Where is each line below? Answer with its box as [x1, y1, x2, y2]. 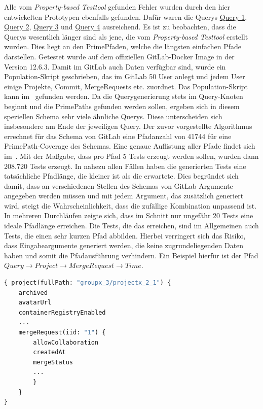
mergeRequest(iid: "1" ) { [18, 329, 106, 336]
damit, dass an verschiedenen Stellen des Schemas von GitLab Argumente [4, 180, 233, 191]
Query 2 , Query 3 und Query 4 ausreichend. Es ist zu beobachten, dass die [4, 21, 236, 32]
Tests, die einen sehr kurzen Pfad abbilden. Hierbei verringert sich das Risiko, [4, 230, 246, 241]
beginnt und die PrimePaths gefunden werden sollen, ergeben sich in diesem [4, 100, 240, 111]
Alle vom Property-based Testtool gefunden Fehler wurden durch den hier [4, 2, 231, 12]
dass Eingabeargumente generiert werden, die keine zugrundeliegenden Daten [4, 240, 244, 251]
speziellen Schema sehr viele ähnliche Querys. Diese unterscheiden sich [4, 111, 222, 121]
